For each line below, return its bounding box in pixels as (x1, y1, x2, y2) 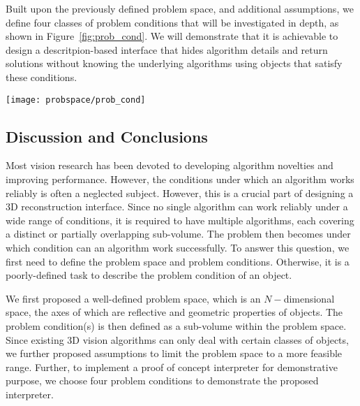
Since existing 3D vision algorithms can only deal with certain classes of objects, (6, 332, 349, 347)
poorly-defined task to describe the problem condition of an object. (6, 268, 292, 282)
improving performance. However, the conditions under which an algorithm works (6, 172, 354, 187)
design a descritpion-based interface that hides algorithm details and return (6, 42, 328, 57)
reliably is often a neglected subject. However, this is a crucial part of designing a (6, 185, 354, 200)
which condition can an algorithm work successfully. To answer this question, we (6, 240, 350, 254)
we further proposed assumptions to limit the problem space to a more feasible (6, 346, 343, 361)
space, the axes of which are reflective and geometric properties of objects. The (6, 305, 343, 319)
